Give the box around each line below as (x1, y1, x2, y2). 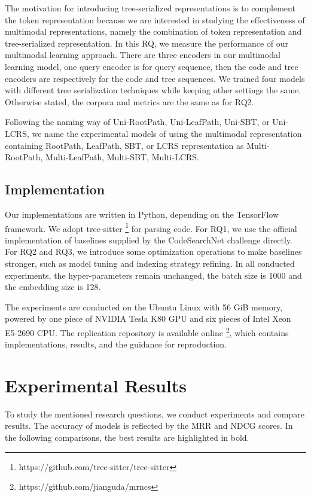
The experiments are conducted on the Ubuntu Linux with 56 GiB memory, (5, 300, 283, 313)
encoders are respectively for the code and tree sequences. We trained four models (5, 72, 305, 84)
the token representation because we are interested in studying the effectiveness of (5, 13, 305, 26)
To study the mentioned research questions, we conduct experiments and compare (5, 407, 305, 420)
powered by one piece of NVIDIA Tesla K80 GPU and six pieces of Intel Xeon (5, 312, 291, 325)
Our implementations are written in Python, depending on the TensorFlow (5, 208, 279, 220)
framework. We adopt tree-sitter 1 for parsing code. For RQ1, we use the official (5, 220, 297, 234)
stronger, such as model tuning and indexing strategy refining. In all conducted (5, 257, 295, 269)
